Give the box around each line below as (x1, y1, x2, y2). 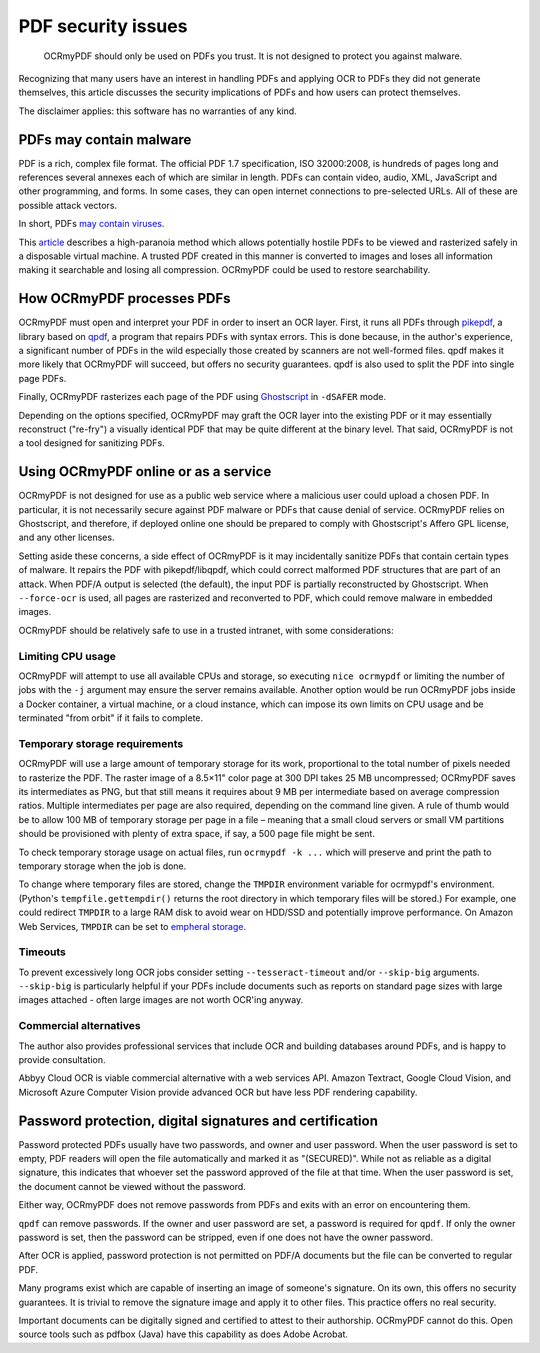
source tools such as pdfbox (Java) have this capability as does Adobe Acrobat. (18, 1328, 349, 1340)
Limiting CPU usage (18, 649, 117, 663)
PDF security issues (18, 15, 188, 37)
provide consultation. (18, 1054, 106, 1066)
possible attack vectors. (18, 199, 118, 211)
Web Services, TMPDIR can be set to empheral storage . (18, 920, 247, 932)
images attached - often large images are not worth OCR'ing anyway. (18, 994, 304, 1006)
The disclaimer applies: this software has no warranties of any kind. (18, 105, 297, 117)
